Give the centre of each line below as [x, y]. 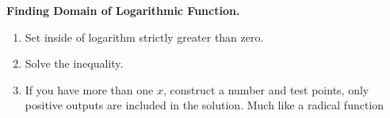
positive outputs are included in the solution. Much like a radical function [205, 105]
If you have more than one [89, 89]
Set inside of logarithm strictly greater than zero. [144, 37]
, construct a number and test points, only [266, 89]
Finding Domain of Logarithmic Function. [123, 10]
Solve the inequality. [74, 63]
